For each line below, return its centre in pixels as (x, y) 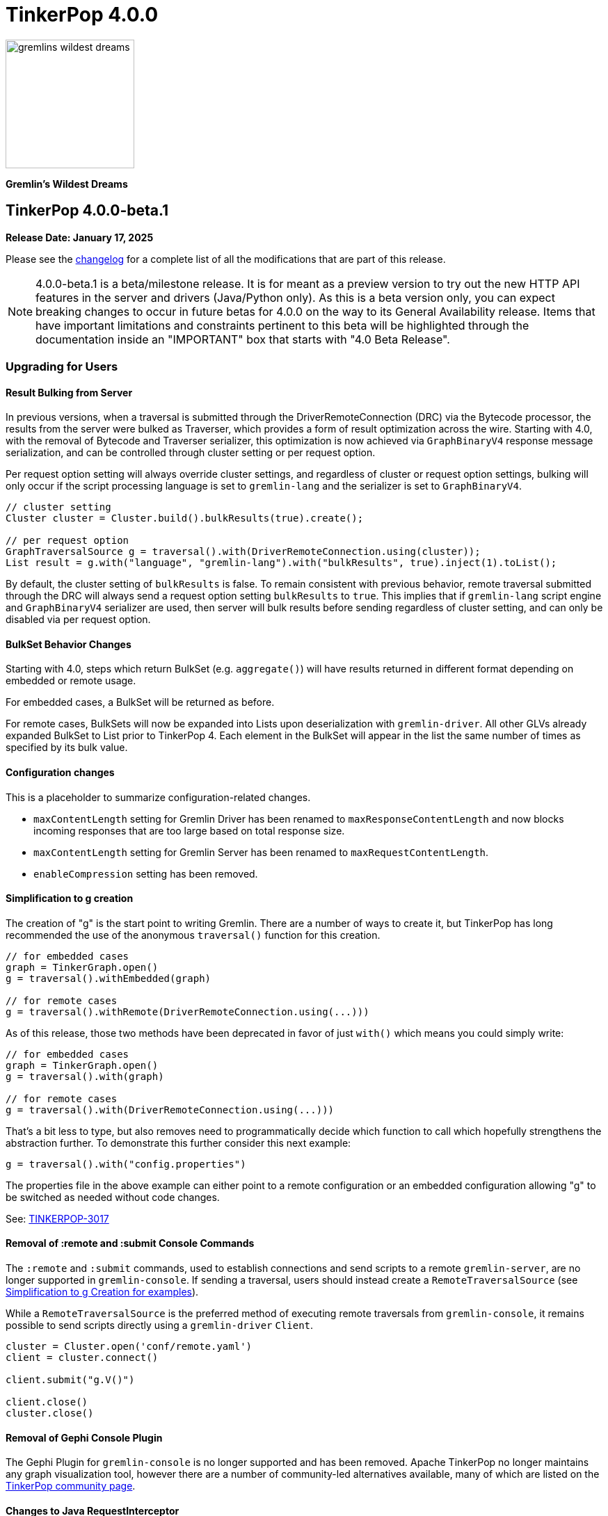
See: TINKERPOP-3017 (57, 1218)
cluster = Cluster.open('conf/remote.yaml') (129, 1347)
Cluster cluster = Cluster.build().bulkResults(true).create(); (185, 518)
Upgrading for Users (62, 366)
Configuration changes (60, 773)
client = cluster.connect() (82, 1358)
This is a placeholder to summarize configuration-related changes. (158, 797)
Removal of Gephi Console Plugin (84, 1437)
